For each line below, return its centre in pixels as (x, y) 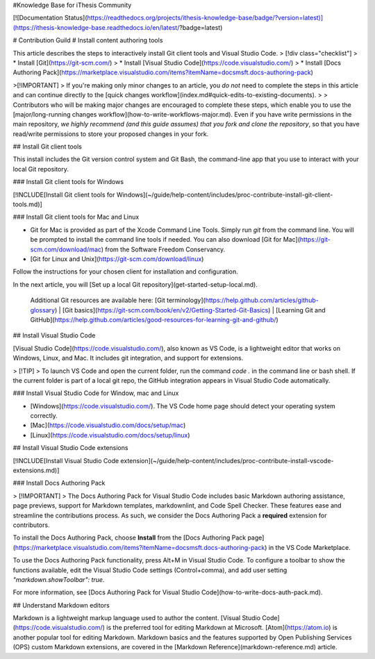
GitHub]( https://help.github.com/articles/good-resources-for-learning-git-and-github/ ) (155, 319)
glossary (43, 310)
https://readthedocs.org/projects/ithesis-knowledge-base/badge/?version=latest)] (205, 18)
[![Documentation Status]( (50, 18)
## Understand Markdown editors (61, 605)
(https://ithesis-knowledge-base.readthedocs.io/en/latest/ (96, 27)
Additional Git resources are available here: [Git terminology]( (118, 300)
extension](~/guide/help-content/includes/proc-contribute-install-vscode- (227, 460)
